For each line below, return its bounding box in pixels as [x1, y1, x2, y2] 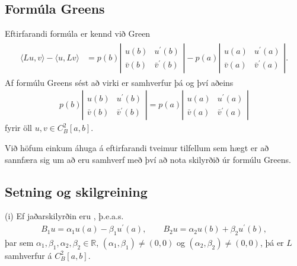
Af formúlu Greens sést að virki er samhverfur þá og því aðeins [5, 76, 234, 88]
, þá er [260, 236, 284, 248]
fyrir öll [5, 121, 32, 134]
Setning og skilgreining [5, 182, 148, 200]
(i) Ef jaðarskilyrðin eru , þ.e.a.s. [5, 210, 124, 222]
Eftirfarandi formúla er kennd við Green [5, 27, 151, 40]
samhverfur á [5, 249, 52, 261]
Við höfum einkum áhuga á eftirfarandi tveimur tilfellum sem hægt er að [5, 142, 269, 154]
